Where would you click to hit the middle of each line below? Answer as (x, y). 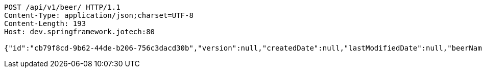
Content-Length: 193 (45, 23)
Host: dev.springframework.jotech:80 (80, 32)
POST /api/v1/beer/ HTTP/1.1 (62, 7)
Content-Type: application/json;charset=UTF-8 (99, 15)
